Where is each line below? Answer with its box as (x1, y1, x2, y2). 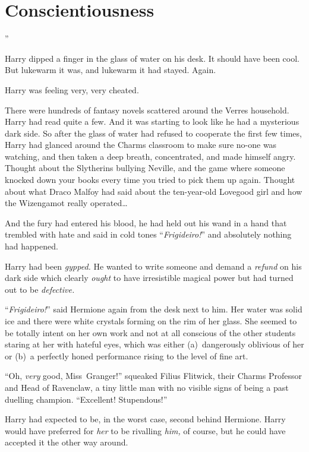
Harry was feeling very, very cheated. (5, 83, 139, 96)
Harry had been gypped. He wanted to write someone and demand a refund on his (5, 260, 302, 272)
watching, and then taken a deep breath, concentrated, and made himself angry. (5, 150, 296, 162)
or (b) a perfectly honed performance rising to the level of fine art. (5, 349, 248, 362)
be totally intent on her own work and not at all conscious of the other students (5, 326, 296, 339)
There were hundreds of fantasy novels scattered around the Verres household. (5, 103, 289, 116)
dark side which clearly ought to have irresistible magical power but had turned (5, 271, 294, 284)
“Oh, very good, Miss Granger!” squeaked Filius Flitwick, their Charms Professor (5, 369, 302, 382)
